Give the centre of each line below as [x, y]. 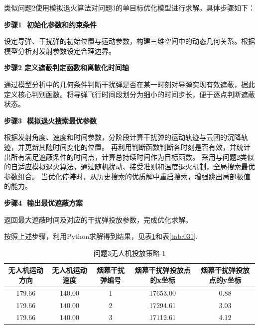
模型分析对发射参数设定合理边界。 [60, 51]
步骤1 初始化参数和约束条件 [51, 24]
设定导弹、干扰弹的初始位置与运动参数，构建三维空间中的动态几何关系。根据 [129, 41]
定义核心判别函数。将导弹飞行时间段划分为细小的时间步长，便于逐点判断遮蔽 [129, 94]
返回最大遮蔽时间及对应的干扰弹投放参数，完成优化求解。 [98, 219]
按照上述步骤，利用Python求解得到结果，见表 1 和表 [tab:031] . [101, 236]
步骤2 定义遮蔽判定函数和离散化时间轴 [66, 67]
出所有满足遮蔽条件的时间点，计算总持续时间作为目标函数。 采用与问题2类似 [129, 157]
